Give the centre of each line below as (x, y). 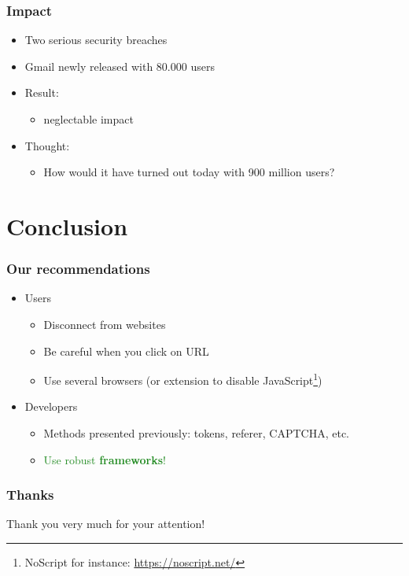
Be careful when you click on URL (126, 351)
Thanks (30, 495)
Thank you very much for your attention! (106, 524)
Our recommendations (78, 269)
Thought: (47, 145)
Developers (51, 406)
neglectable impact (88, 119)
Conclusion (67, 225)
